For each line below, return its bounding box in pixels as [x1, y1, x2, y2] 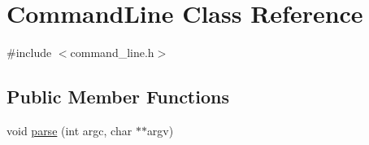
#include [7, 44, 52, 61]
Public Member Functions [7, 84, 229, 109]
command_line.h [70, 44, 154, 61]
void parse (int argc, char [7, 121, 132, 138]
